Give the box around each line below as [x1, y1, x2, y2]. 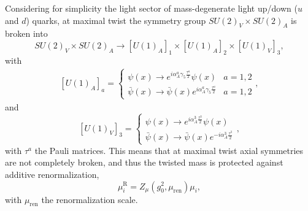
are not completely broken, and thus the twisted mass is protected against [5, 156, 283, 169]
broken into [5, 27, 48, 40]
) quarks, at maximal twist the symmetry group [26, 13, 206, 26]
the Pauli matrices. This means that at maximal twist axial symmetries [34, 144, 304, 156]
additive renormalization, [5, 167, 99, 180]
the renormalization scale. [41, 193, 138, 205]
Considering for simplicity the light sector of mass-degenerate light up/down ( [5, 2, 298, 14]
